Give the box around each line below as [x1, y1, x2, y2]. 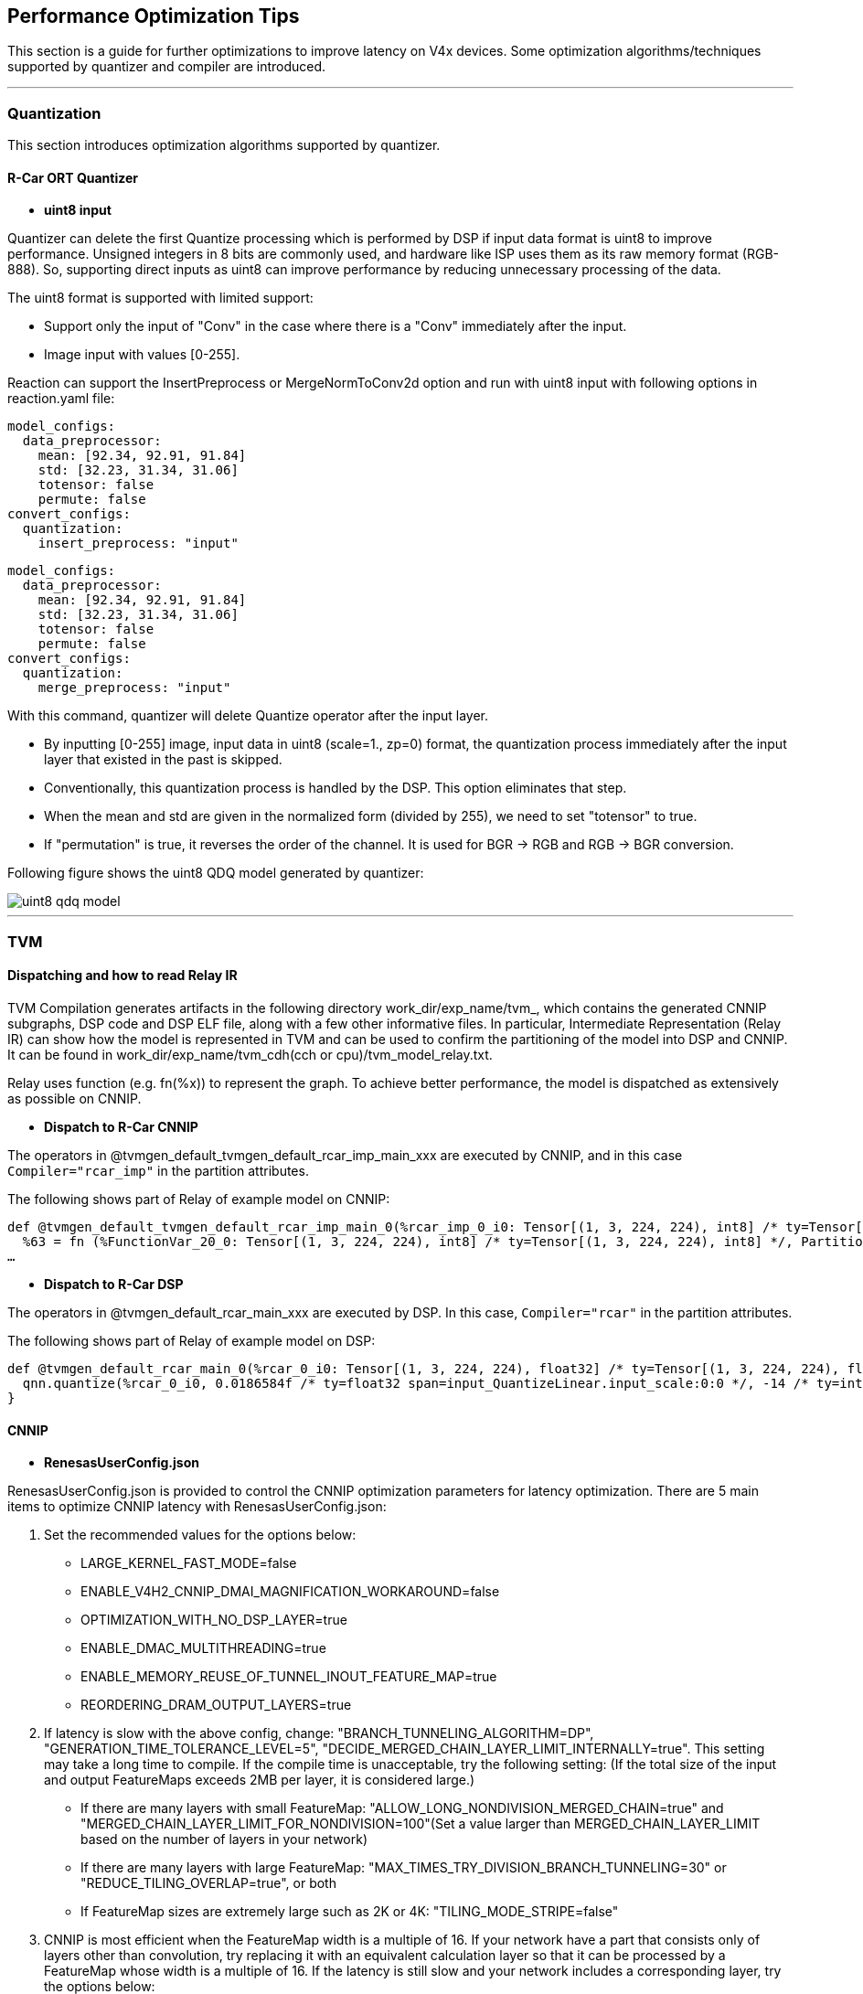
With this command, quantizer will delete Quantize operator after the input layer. [7, 708, 489, 724]
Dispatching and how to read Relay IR [7, 967, 238, 984]
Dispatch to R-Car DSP [44, 1275, 184, 1292]
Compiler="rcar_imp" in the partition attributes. [7, 1162, 309, 1178]
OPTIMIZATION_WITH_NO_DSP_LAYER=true [80, 1612, 347, 1628]
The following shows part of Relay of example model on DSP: [7, 1332, 376, 1349]
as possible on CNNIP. [7, 1090, 142, 1106]
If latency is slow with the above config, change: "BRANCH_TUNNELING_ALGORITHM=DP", [44, 1725, 594, 1742]
